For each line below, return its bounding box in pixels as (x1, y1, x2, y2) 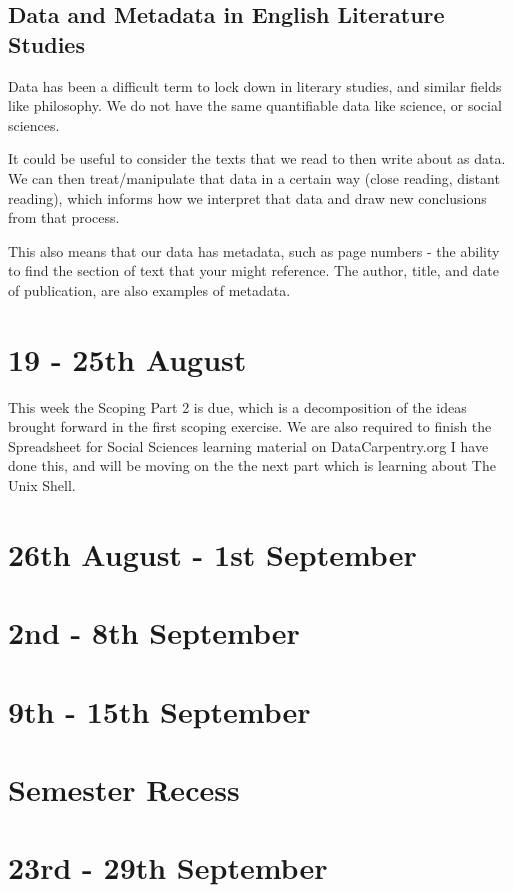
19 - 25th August (8, 338, 247, 379)
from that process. (8, 207, 120, 228)
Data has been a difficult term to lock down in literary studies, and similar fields (8, 75, 502, 96)
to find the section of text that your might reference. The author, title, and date (8, 260, 500, 281)
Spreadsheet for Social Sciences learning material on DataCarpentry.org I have (8, 435, 489, 456)
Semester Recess (8, 768, 240, 809)
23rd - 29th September (8, 847, 328, 888)
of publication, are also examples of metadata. (8, 279, 291, 300)
